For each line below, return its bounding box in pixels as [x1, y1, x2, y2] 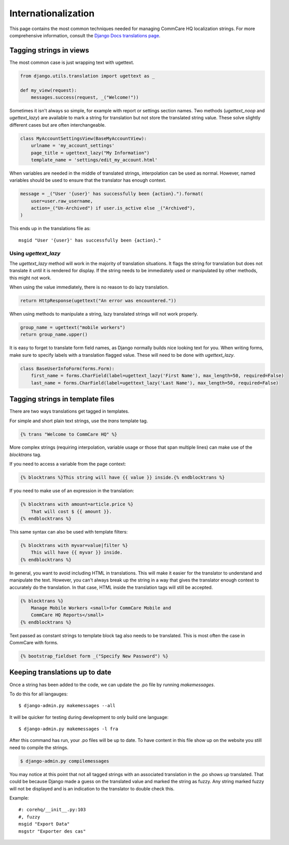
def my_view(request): [20, 87, 77, 93]
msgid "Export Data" [18, 821, 70, 827]
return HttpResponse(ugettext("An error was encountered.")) [20, 298, 177, 304]
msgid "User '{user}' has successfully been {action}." [18, 237, 161, 243]
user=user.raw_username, [31, 198, 93, 204]
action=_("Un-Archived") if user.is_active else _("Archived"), [31, 205, 196, 211]
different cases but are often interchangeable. [9, 122, 106, 128]
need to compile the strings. [9, 744, 68, 751]
